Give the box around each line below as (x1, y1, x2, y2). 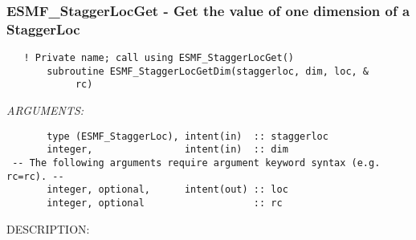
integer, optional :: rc (47, 197, 283, 209)
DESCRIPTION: (6, 220, 90, 237)
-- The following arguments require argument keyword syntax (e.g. (12, 157, 381, 169)
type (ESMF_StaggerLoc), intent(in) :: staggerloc (47, 130, 328, 142)
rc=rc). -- (6, 170, 64, 182)
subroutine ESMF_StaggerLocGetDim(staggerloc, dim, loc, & (47, 65, 369, 77)
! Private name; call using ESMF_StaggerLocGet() (23, 52, 294, 64)
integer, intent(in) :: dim (47, 144, 288, 156)
